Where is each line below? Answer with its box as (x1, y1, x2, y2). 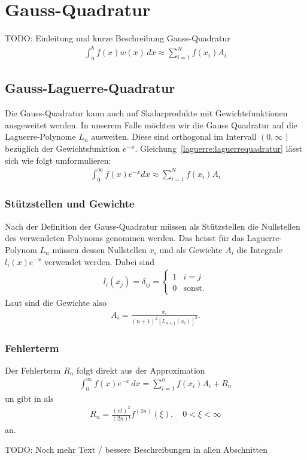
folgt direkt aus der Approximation (77, 363, 205, 376)
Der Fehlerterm (5, 363, 61, 376)
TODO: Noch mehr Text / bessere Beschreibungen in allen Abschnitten (5, 443, 268, 456)
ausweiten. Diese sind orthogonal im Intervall (91, 130, 257, 143)
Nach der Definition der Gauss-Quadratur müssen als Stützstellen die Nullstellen (5, 220, 300, 232)
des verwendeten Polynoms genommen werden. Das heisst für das (5, 231, 244, 244)
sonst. (183, 284, 205, 293)
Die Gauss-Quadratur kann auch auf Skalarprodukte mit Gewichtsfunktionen (5, 107, 288, 119)
